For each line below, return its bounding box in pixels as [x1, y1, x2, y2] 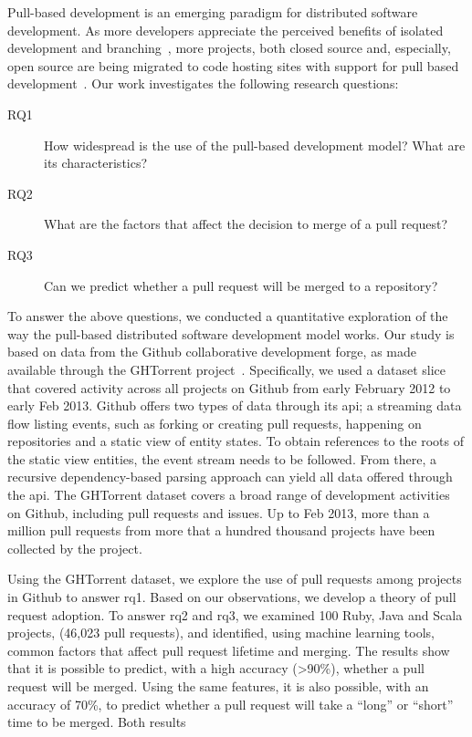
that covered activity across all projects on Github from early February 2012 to [7, 378, 451, 397]
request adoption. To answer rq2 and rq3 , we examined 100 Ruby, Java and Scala [7, 605, 463, 624]
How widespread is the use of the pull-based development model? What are [44, 135, 466, 154]
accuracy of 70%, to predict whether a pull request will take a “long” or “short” [7, 694, 454, 713]
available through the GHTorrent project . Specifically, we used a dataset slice [7, 359, 446, 379]
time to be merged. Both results [7, 712, 186, 732]
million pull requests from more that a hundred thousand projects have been [7, 521, 435, 540]
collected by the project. [7, 538, 142, 557]
